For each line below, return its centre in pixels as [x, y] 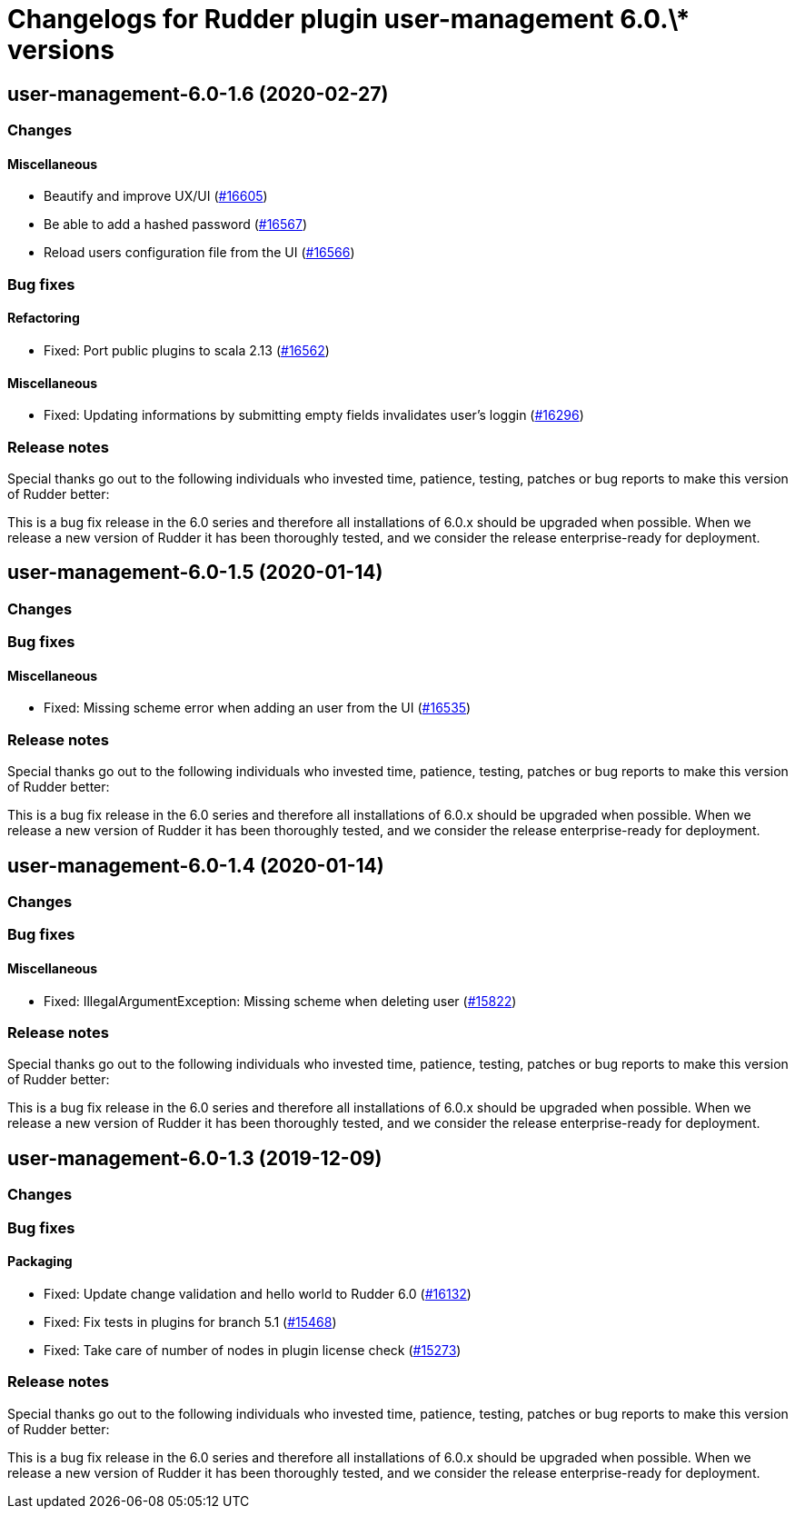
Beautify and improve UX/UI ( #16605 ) [156, 196]
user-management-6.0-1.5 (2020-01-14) [195, 573]
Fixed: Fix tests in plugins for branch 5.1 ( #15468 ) [190, 1322]
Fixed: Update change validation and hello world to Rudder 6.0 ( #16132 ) [258, 1293]
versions [61, 50]
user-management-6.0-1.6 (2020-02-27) [198, 94]
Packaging [40, 1262]
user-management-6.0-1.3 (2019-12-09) [195, 1158]
